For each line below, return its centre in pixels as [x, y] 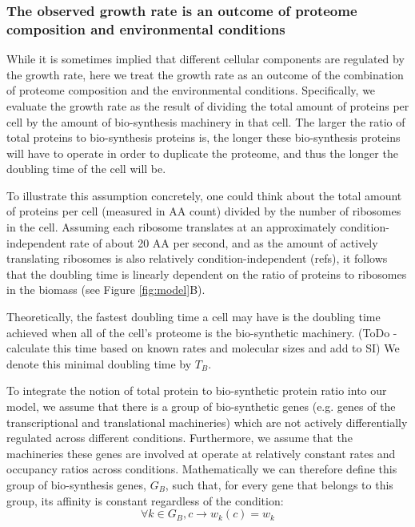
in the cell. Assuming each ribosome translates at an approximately [172, 227]
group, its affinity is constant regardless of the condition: [145, 500]
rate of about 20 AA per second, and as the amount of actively [224, 242]
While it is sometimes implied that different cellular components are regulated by [206, 59]
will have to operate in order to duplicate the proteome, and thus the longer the [202, 153]
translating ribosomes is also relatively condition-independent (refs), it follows [197, 258]
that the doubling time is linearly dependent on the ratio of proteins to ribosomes [207, 274]
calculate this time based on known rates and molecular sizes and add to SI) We [203, 348]
